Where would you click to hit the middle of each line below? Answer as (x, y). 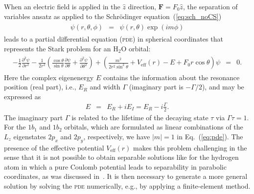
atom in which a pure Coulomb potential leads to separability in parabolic (115, 166)
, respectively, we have (117, 136)
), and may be (223, 87)
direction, (142, 6)
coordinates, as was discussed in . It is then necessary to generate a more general (126, 176)
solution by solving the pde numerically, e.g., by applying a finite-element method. (127, 186)
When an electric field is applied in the (62, 6)
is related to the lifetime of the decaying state (140, 117)
